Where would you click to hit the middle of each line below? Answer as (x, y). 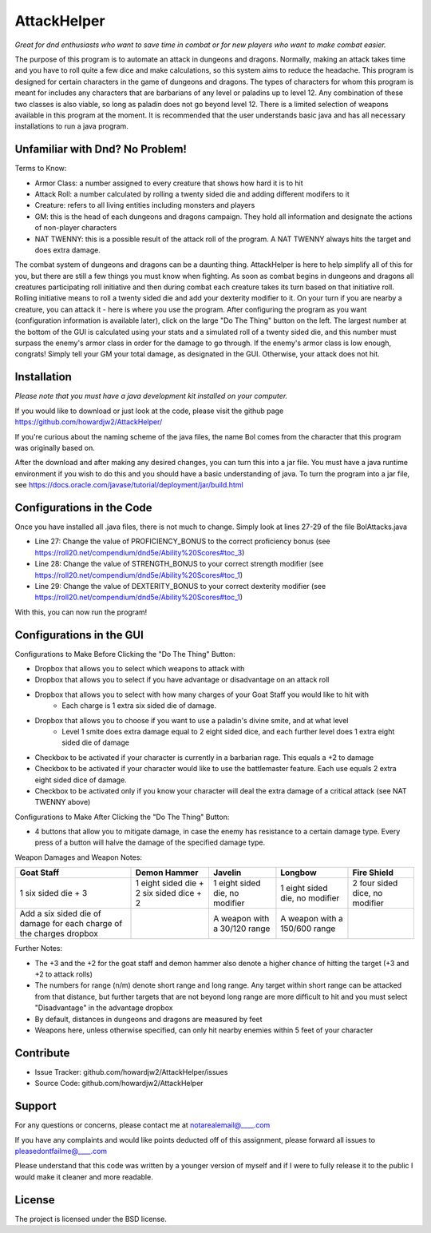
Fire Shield (373, 873)
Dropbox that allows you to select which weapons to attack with (140, 669)
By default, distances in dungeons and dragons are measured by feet (148, 1019)
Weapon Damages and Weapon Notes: (79, 857)
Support (36, 1106)
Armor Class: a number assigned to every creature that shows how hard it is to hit (169, 183)
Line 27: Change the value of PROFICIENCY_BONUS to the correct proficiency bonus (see (182, 541)
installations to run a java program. (72, 126)
